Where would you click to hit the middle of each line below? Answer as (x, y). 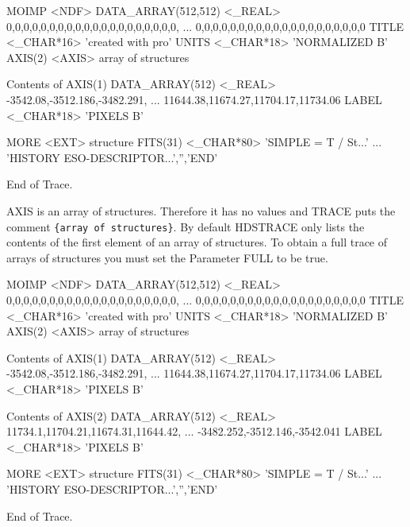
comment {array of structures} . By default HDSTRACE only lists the (186, 226)
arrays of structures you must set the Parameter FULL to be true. (167, 257)
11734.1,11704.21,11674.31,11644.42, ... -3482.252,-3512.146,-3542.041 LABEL (194, 431)
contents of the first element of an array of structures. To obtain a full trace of (197, 242)
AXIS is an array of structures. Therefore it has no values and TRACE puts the (201, 210)
